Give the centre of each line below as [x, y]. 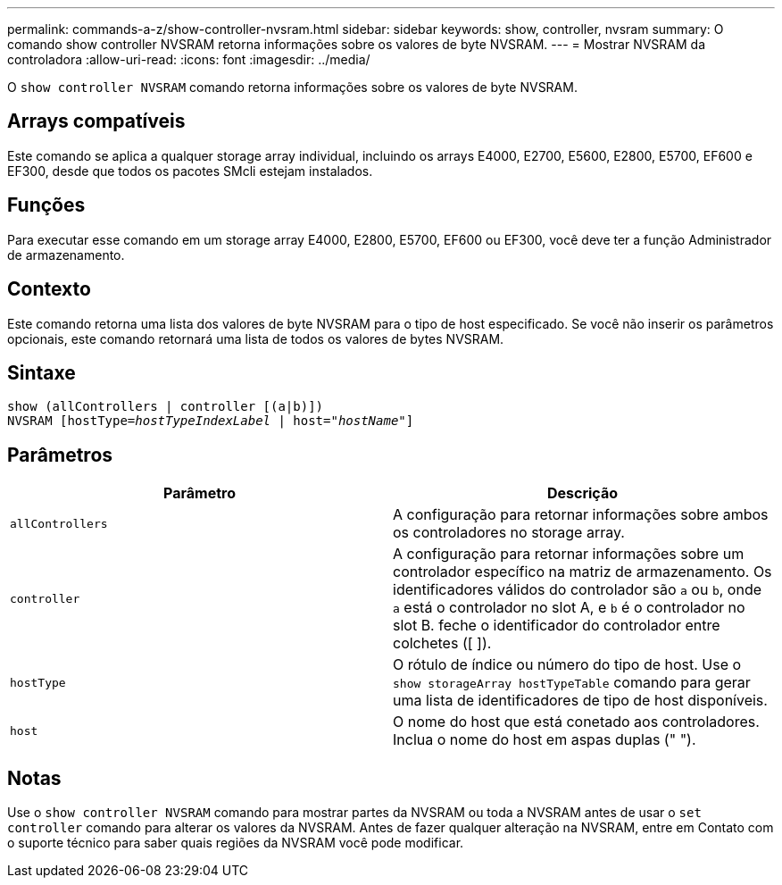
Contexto [49, 289]
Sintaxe [42, 372]
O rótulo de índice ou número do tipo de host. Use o [567, 665]
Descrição [582, 493]
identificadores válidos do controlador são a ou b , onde [578, 590]
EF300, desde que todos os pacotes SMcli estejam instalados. [190, 171]
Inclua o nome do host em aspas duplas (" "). [545, 740]
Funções [46, 205]
